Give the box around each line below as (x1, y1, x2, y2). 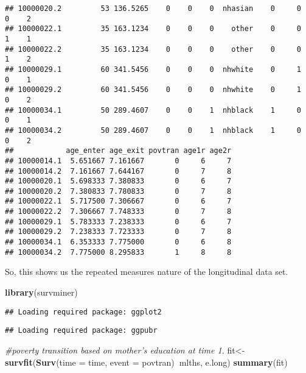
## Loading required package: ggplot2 (5, 307, 162, 316)
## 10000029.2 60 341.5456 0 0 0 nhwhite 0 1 (5, 85, 301, 94)
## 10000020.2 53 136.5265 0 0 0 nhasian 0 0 (5, 4, 301, 13)
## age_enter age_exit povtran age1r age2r (5, 146, 232, 155)
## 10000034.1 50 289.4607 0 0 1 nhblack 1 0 (5, 105, 301, 115)
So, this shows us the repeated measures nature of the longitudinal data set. (5, 265, 288, 278)
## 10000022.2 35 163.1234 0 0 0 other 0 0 (5, 44, 301, 54)
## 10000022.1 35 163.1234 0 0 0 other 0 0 (5, 24, 301, 34)
